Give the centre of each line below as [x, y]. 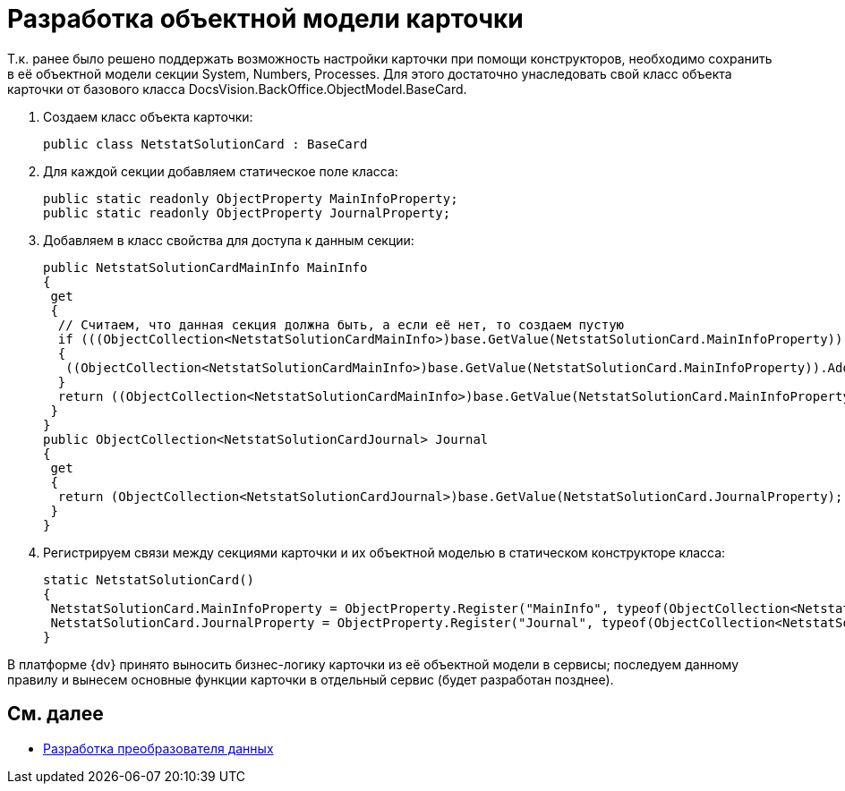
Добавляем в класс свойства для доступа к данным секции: [229, 240]
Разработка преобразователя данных [158, 748]
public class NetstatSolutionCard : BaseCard [205, 144]
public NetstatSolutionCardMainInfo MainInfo [205, 267]
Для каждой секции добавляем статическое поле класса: [221, 171]
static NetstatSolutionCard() [149, 579]
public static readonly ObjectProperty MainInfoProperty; [251, 198]
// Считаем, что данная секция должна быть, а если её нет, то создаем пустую [341, 324]
